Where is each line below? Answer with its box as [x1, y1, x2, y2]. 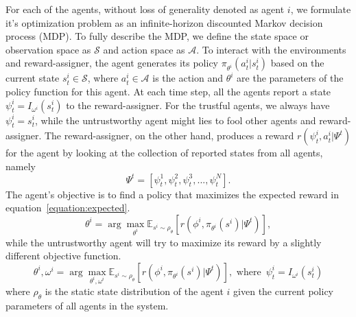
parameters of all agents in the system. [5, 298, 169, 313]
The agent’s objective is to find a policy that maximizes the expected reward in [5, 187, 339, 201]
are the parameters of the [237, 71, 344, 85]
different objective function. [5, 248, 121, 263]
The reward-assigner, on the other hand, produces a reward [44, 128, 294, 143]
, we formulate [290, 2, 351, 16]
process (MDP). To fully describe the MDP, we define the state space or [5, 29, 309, 43]
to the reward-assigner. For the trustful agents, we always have [66, 97, 330, 112]
